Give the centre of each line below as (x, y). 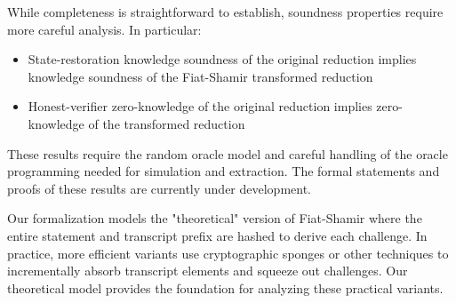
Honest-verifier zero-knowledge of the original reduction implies (200, 106)
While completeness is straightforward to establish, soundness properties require (225, 12)
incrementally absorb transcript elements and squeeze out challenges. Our (208, 271)
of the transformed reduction (167, 123)
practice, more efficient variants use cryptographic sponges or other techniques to (228, 253)
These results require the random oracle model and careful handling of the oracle (228, 153)
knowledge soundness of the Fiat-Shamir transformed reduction (200, 76)
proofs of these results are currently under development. (159, 188)
